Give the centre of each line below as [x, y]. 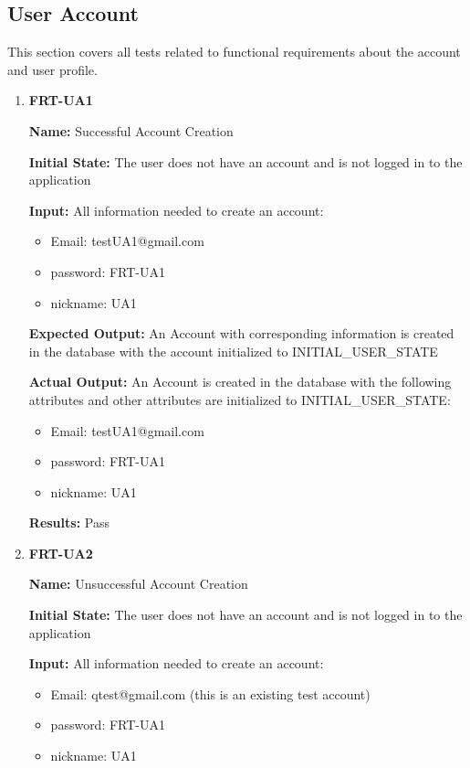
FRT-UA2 [61, 553]
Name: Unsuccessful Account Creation [138, 584]
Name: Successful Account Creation [131, 130]
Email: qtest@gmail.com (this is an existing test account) [210, 693]
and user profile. [52, 69]
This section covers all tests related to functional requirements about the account [234, 52]
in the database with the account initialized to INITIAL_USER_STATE [233, 351]
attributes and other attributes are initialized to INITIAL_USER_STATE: [240, 399]
